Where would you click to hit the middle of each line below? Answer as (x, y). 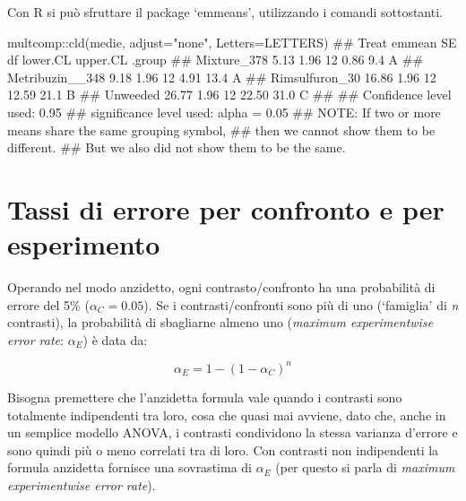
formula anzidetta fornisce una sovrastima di (129, 467)
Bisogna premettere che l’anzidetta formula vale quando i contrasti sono (205, 397)
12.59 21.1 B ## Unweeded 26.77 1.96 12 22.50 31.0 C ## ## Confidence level (229, 95)
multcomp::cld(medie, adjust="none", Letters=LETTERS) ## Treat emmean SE (232, 42)
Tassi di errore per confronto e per (226, 208)
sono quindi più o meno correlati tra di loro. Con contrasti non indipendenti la (223, 449)
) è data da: (115, 339)
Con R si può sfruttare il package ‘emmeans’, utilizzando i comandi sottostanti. (225, 12)
